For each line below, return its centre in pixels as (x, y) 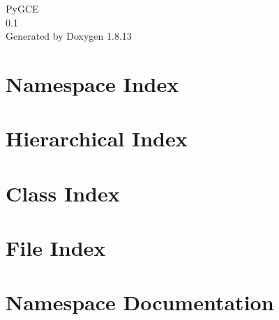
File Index (56, 248)
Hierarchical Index (97, 138)
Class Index (63, 193)
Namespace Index (92, 83)
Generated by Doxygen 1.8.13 (69, 36)
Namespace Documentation (140, 302)
